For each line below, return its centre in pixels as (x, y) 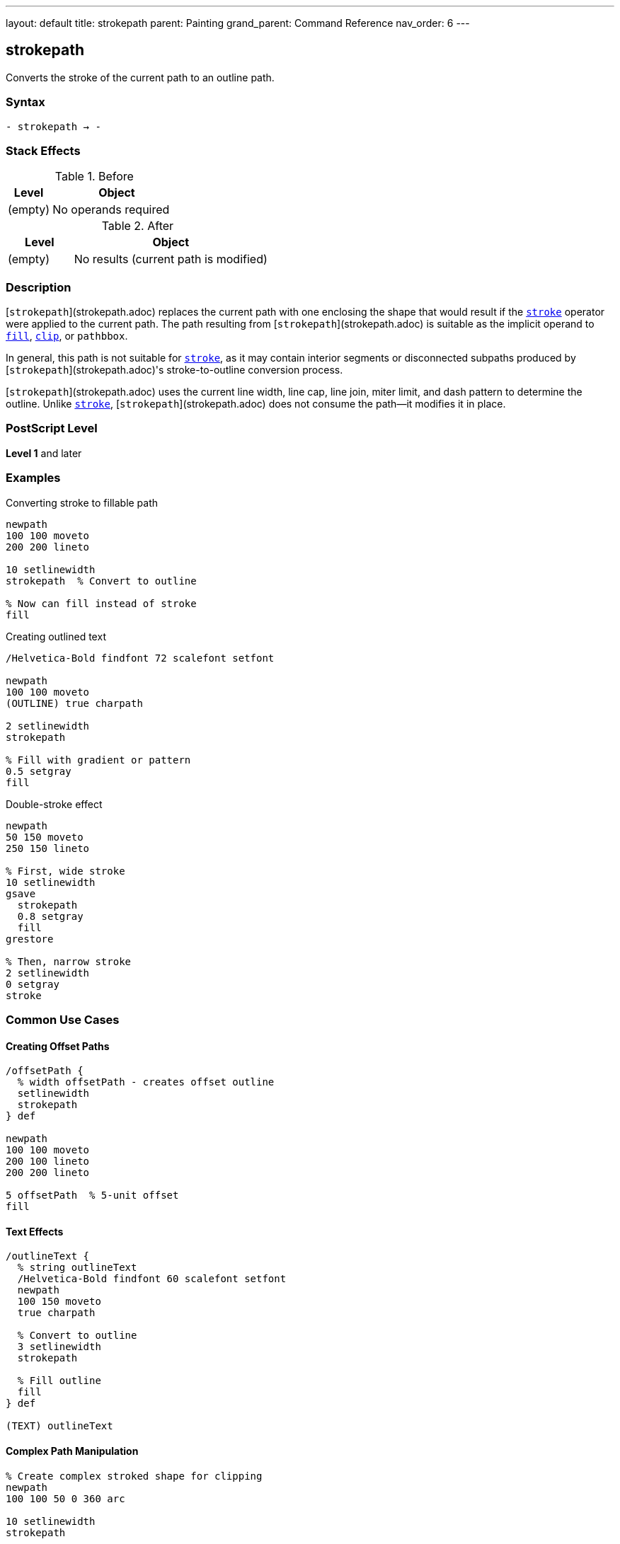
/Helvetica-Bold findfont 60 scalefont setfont (152, 1279)
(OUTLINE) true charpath (74, 703)
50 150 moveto (45, 837)
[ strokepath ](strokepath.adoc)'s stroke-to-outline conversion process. (174, 370)
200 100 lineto (48, 1162)
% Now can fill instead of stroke (101, 603)
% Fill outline (59, 1381)
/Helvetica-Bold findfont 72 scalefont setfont (140, 658)
